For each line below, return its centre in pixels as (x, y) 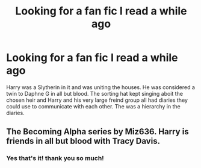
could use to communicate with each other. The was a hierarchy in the (93, 106)
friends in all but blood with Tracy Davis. (83, 141)
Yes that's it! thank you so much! (55, 158)
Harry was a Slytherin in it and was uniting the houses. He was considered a (101, 87)
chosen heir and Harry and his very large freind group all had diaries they (97, 100)
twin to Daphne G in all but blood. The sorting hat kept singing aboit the (95, 93)
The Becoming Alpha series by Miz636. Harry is (97, 132)
